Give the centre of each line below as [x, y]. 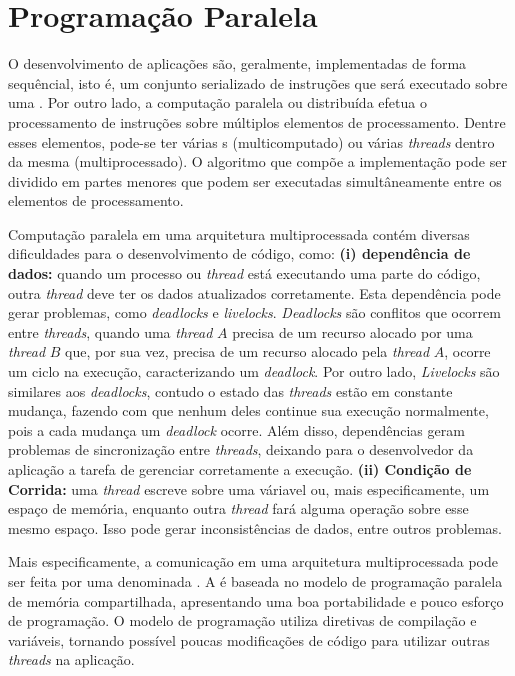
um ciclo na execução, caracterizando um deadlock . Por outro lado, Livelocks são [254, 371]
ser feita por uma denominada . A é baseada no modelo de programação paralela [255, 580]
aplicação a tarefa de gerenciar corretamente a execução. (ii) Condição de [240, 469]
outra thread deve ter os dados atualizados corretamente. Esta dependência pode [254, 292]
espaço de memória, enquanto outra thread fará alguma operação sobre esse [238, 508]
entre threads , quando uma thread [110, 331]
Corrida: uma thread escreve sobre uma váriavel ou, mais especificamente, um [249, 488]
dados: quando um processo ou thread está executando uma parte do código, [244, 273]
